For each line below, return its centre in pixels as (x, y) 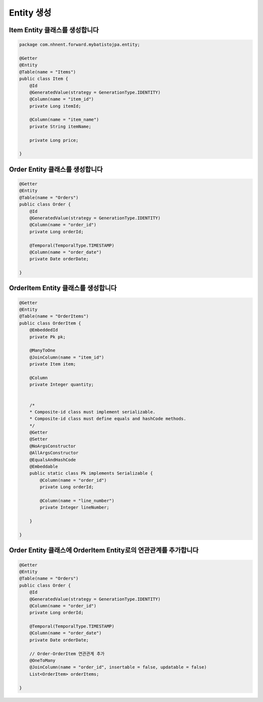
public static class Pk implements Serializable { (91, 473)
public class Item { (44, 79)
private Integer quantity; (62, 385)
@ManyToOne (42, 351)
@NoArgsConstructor (53, 446)
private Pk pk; (47, 337)
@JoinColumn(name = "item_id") (67, 357)
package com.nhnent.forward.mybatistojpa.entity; (80, 45)
